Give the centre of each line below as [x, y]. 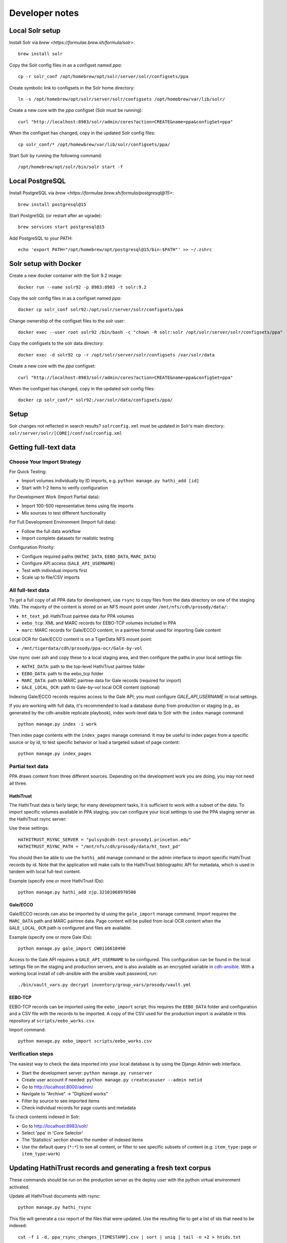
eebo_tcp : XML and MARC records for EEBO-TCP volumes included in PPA [99, 623]
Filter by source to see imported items [60, 1101]
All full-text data [29, 590]
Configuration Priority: [32, 547]
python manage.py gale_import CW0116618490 [72, 948]
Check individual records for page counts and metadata [79, 1108]
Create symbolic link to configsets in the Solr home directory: [72, 88]
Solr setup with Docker [45, 264]
